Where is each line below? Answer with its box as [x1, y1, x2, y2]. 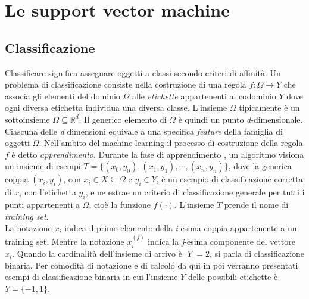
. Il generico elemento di [79, 113, 167, 125]
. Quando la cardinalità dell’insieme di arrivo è [12, 247, 182, 260]
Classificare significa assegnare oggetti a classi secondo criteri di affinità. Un [5, 66, 281, 79]
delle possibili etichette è [188, 270, 278, 283]
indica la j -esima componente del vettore [148, 235, 295, 247]
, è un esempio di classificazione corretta [156, 173, 303, 185]
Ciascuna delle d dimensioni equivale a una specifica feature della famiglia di [5, 124, 283, 137]
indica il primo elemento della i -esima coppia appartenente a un [64, 222, 297, 234]
